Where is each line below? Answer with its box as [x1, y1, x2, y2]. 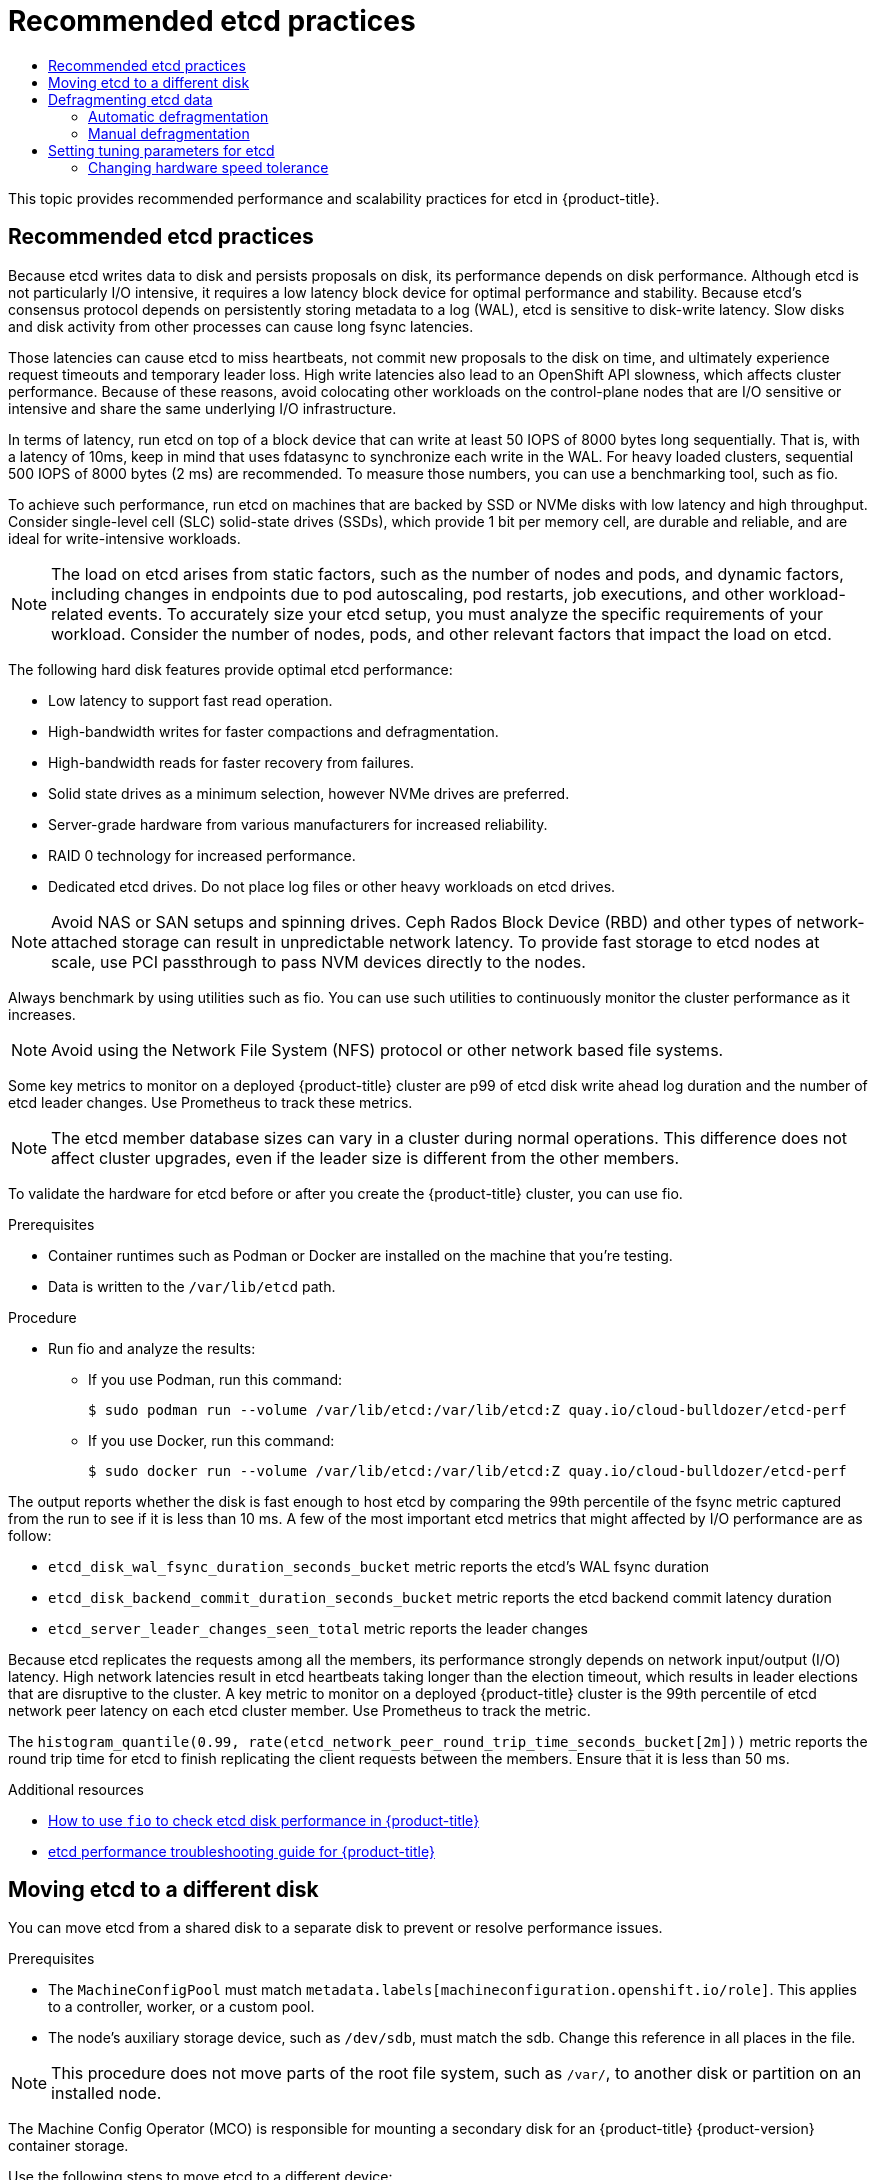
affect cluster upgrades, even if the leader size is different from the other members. [51, 1147, 680, 1168]
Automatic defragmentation [88, 107, 269, 125]
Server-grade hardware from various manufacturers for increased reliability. [48, 815, 548, 833]
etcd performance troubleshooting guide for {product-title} [48, 1842, 435, 1860]
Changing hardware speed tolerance [88, 158, 329, 176]
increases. [8, 1005, 76, 1023]
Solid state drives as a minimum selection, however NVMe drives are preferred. [48, 784, 570, 802]
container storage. [8, 2137, 129, 2155]
